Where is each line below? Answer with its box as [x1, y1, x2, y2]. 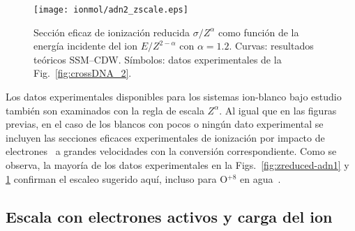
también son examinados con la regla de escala [6, 103, 204, 117]
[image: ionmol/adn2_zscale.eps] [33, 5, 188, 15]
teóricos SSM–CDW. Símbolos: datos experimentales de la [33, 52, 282, 66]
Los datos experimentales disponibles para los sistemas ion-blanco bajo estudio [6, 89, 342, 104]
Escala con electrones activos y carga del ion [6, 205, 333, 227]
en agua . [240, 171, 281, 186]
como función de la [218, 24, 299, 39]
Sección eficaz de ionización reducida [33, 24, 190, 39]
